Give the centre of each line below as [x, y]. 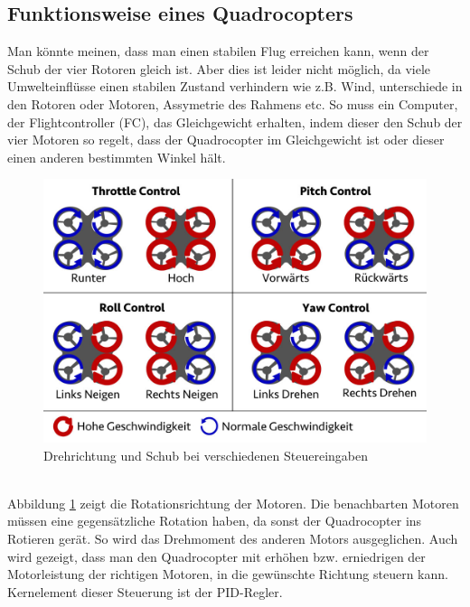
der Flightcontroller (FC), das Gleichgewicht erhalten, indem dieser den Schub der [235, 121]
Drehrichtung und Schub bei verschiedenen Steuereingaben [206, 455]
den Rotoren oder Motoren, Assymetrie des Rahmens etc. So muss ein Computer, [233, 103]
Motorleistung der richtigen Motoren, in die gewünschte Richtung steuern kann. [228, 574]
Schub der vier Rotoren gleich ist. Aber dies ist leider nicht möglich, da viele [219, 68]
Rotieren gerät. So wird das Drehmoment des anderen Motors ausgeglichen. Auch [233, 539]
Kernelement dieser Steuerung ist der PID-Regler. [145, 591]
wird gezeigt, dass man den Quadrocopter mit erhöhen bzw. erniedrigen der [216, 556]
